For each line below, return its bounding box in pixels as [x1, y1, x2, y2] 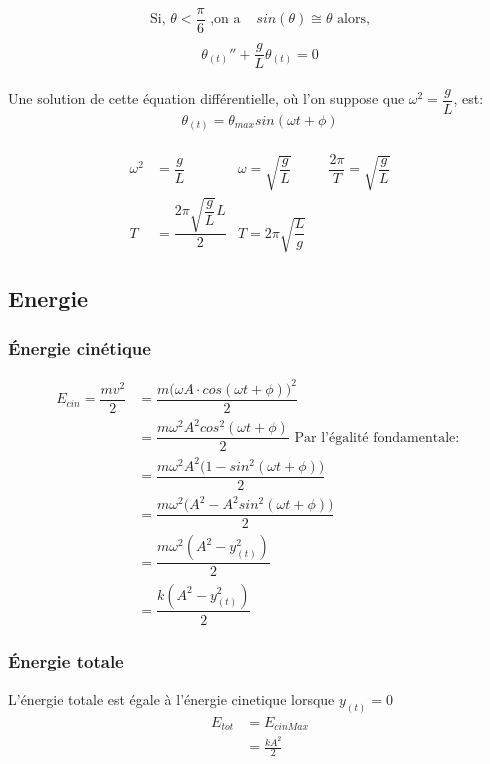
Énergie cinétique [8, 335, 151, 360]
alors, [337, 12, 370, 27]
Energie [8, 283, 89, 314]
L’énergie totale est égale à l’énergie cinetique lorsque [8, 688, 335, 709]
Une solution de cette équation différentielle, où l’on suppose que [8, 88, 405, 109]
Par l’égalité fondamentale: [294, 430, 460, 445]
